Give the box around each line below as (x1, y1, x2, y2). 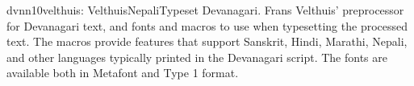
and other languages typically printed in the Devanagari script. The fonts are (6, 48, 387, 65)
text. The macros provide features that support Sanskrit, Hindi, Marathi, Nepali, (6, 33, 408, 50)
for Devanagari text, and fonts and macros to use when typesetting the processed (6, 17, 408, 34)
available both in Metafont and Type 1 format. (6, 64, 239, 81)
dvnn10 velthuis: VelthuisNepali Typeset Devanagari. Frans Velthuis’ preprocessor (6, 2, 404, 18)
